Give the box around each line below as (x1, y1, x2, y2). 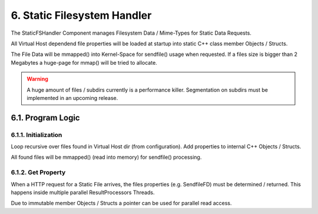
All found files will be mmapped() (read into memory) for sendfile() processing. (11, 153, 202, 161)
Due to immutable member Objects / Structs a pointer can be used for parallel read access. (11, 200, 232, 207)
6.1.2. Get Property (11, 168, 66, 176)
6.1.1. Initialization (11, 131, 62, 139)
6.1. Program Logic (11, 112, 80, 123)
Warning (26, 75, 48, 82)
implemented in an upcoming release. (26, 94, 118, 101)
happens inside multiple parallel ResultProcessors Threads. (11, 189, 155, 196)
